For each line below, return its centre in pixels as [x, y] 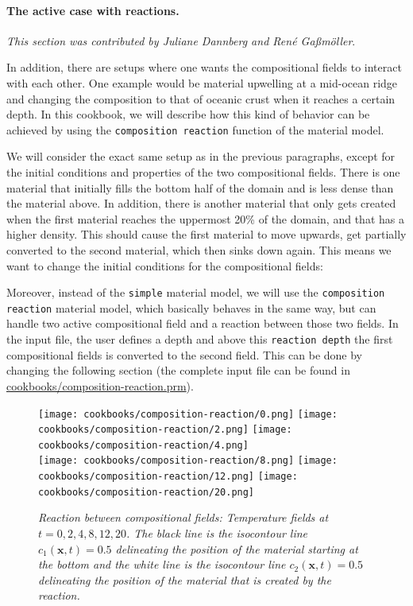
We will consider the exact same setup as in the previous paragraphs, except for [201, 156]
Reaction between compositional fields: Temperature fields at [183, 517]
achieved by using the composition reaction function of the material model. [195, 129]
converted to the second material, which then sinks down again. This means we [199, 249]
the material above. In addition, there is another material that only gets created [201, 203]
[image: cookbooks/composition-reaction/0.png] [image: [188, 414]
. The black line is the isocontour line [217, 533]
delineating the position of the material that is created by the [185, 579]
